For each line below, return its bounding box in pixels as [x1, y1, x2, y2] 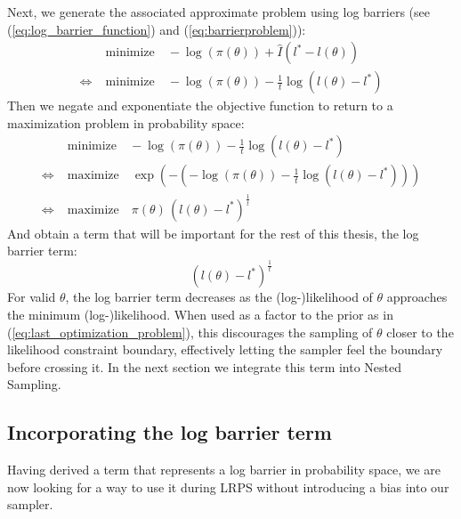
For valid [7, 288, 56, 306]
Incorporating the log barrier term [7, 418, 332, 446]
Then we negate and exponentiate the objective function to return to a [7, 96, 393, 115]
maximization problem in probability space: [7, 113, 245, 132]
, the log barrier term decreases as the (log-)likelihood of [65, 288, 373, 306]
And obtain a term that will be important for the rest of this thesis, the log [7, 223, 419, 242]
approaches [386, 288, 448, 306]
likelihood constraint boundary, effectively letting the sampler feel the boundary [7, 340, 443, 359]
